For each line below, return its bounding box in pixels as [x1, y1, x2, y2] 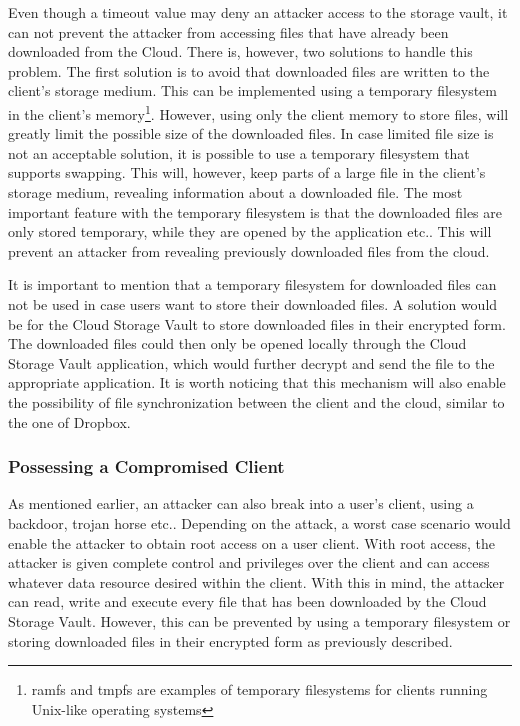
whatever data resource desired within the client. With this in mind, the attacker [8, 571, 505, 592]
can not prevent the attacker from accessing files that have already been [8, 21, 449, 42]
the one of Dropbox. [8, 411, 131, 432]
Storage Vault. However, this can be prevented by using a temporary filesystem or [8, 610, 511, 631]
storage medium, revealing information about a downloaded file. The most [8, 182, 463, 202]
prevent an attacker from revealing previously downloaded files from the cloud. [8, 240, 490, 261]
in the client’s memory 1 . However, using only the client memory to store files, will [8, 100, 509, 124]
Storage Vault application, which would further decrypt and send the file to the [8, 352, 495, 373]
